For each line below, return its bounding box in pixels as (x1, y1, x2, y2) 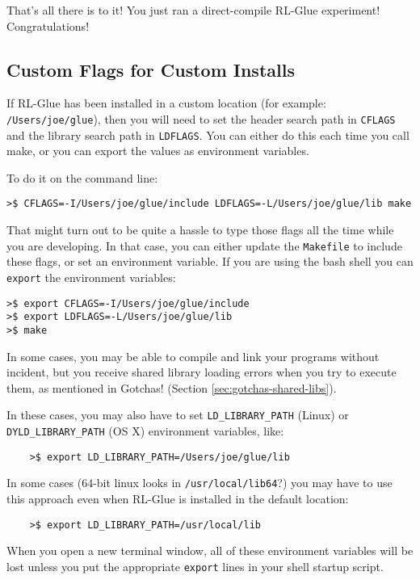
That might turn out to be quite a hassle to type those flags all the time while (6, 221, 394, 238)
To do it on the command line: (6, 169, 158, 186)
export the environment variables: (6, 268, 176, 285)
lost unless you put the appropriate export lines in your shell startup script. (6, 557, 384, 574)
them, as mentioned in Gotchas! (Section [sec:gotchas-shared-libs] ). (6, 379, 337, 396)
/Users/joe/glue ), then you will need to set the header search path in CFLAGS (6, 110, 396, 127)
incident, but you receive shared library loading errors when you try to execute (6, 364, 397, 380)
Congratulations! (6, 17, 90, 34)
